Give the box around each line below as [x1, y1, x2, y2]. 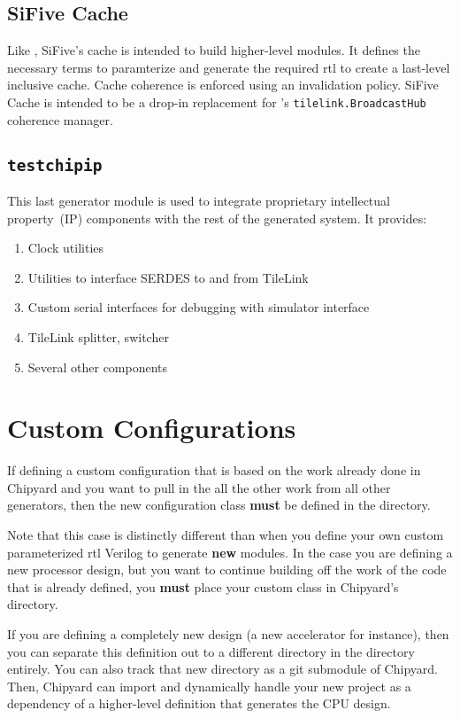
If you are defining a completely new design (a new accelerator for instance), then [7, 625, 449, 644]
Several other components [27, 357, 168, 376]
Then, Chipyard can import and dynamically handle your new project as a [7, 676, 411, 695]
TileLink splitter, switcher [27, 327, 169, 346]
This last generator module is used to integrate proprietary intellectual [7, 191, 390, 210]
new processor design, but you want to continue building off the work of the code [7, 560, 447, 579]
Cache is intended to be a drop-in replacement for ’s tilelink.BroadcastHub [7, 92, 426, 111]
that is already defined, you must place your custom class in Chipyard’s [7, 577, 399, 596]
